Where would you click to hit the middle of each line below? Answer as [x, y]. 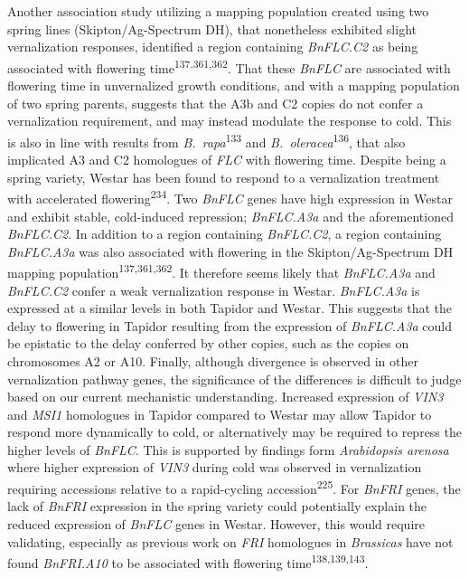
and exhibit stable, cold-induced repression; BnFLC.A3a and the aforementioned [230, 216]
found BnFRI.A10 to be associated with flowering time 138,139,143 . [188, 561]
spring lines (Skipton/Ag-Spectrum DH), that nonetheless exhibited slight [212, 28]
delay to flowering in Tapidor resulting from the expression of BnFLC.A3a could [230, 325]
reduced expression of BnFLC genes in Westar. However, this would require [216, 523]
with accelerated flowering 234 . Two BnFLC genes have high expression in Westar [230, 197]
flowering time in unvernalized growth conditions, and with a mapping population [234, 85]
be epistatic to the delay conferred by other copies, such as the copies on [208, 343]
